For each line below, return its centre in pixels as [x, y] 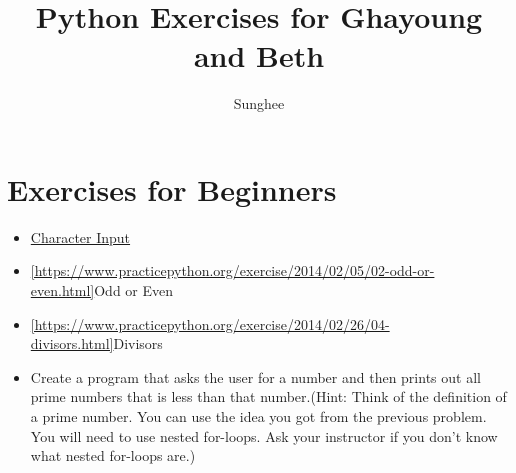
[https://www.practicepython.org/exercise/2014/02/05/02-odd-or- [232, 270]
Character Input [80, 236]
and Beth [259, 55]
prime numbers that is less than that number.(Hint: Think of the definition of [268, 396]
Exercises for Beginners [172, 188]
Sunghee [259, 103]
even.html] [62, 290]
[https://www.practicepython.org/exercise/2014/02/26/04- [210, 323]
